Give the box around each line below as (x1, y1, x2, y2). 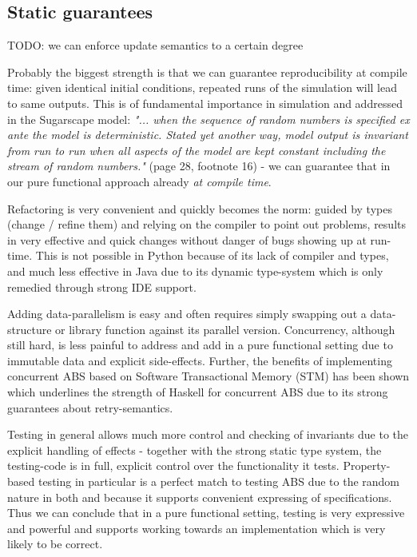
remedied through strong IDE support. (7, 278, 197, 295)
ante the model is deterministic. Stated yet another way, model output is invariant (7, 126, 408, 143)
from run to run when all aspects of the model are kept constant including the (7, 141, 386, 158)
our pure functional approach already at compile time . (7, 173, 272, 189)
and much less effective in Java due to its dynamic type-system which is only (7, 262, 383, 279)
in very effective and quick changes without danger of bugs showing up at (7, 231, 367, 248)
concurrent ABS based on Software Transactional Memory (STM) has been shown (7, 368, 410, 384)
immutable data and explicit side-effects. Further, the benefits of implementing (7, 352, 392, 368)
